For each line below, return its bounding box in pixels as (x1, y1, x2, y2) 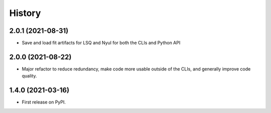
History (9, 7, 41, 18)
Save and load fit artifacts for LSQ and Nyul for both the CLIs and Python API (22, 40, 181, 46)
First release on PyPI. (22, 99, 66, 105)
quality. (22, 73, 37, 79)
